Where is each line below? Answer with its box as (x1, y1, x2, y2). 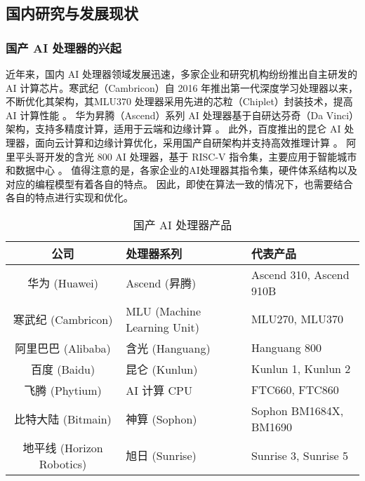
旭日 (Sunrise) (126, 447, 197, 464)
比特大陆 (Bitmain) (14, 410, 112, 427)
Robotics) (39, 455, 87, 472)
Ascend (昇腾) (126, 274, 197, 291)
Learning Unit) (126, 318, 199, 335)
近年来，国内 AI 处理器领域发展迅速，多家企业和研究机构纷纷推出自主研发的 (6, 67, 357, 81)
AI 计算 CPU (126, 381, 193, 398)
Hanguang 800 (251, 339, 321, 356)
